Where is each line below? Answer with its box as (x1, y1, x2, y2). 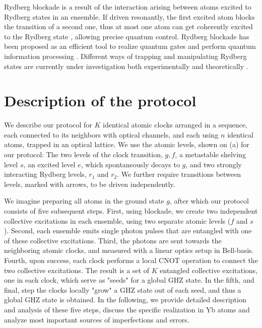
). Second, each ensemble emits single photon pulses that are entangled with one (4, 225, 252, 236)
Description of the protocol (4, 90, 196, 111)
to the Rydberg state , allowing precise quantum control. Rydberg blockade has (4, 31, 249, 41)
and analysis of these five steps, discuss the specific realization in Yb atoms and (4, 304, 250, 314)
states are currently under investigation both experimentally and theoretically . (4, 60, 248, 71)
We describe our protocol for (4, 119, 92, 130)
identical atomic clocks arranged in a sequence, (103, 119, 247, 130)
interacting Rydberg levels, (4, 169, 87, 179)
